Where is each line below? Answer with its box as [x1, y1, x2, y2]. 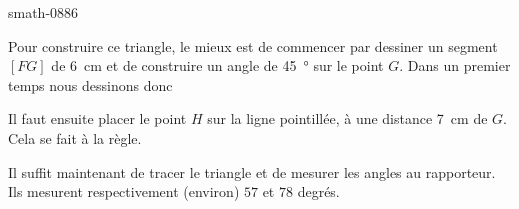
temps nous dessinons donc [8, 74, 173, 95]
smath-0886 [8, 2, 79, 22]
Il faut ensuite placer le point [8, 108, 187, 129]
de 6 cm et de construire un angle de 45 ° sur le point [51, 55, 384, 76]
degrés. [297, 181, 340, 202]
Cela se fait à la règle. [8, 127, 142, 148]
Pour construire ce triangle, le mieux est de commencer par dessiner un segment [8, 35, 498, 56]
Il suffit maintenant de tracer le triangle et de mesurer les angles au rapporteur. [8, 161, 496, 182]
